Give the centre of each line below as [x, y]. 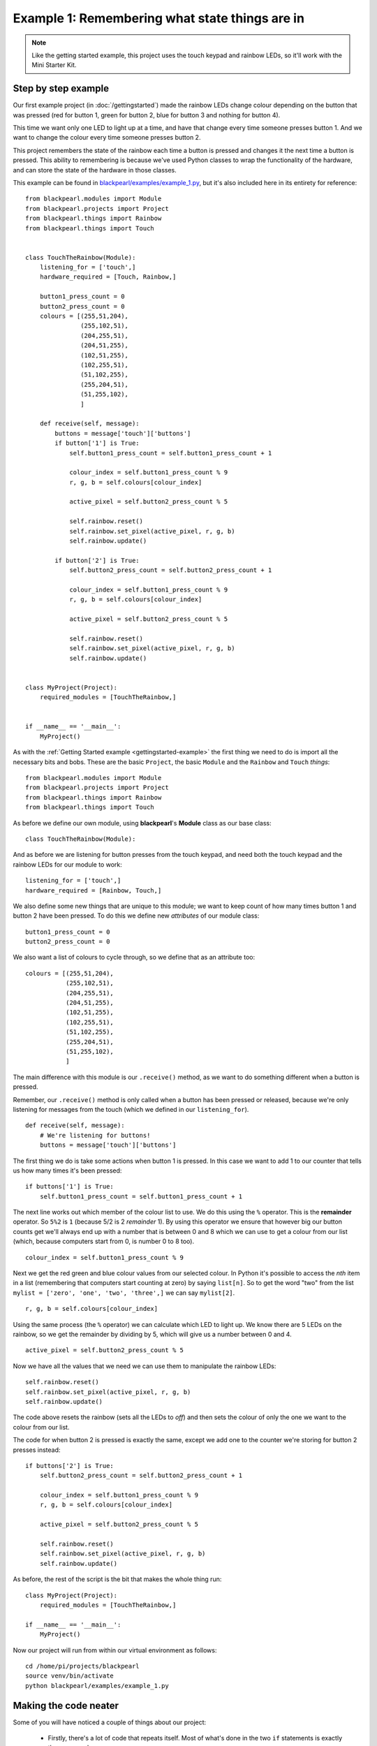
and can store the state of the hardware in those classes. [95, 170]
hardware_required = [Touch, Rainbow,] [108, 277]
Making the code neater [66, 1705]
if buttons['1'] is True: [70, 1187]
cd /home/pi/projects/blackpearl [82, 1666]
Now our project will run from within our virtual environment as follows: [115, 1650]
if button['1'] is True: [97, 443]
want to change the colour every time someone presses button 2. [107, 138]
